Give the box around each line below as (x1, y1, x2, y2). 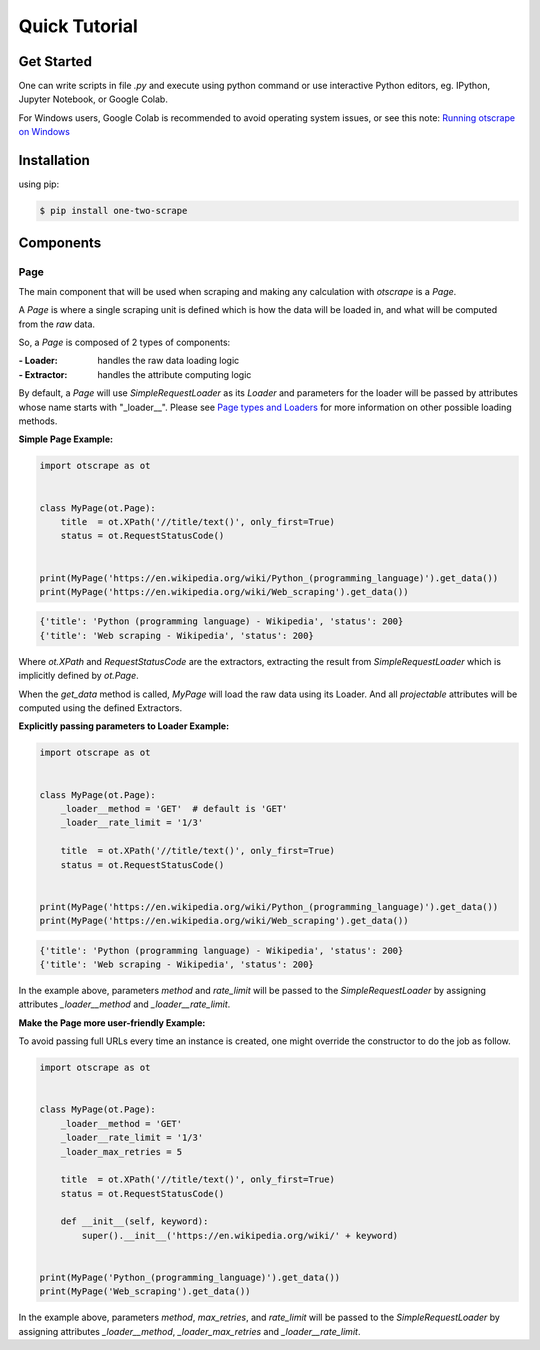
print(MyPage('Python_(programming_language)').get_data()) (39, 1272, 341, 1284)
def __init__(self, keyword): (60, 1216, 209, 1227)
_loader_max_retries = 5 (60, 1146, 183, 1157)
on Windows (18, 126, 70, 138)
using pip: (18, 178, 60, 190)
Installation (18, 152, 90, 169)
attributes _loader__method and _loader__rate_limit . (18, 998, 231, 1010)
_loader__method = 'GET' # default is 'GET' (60, 803, 288, 814)
